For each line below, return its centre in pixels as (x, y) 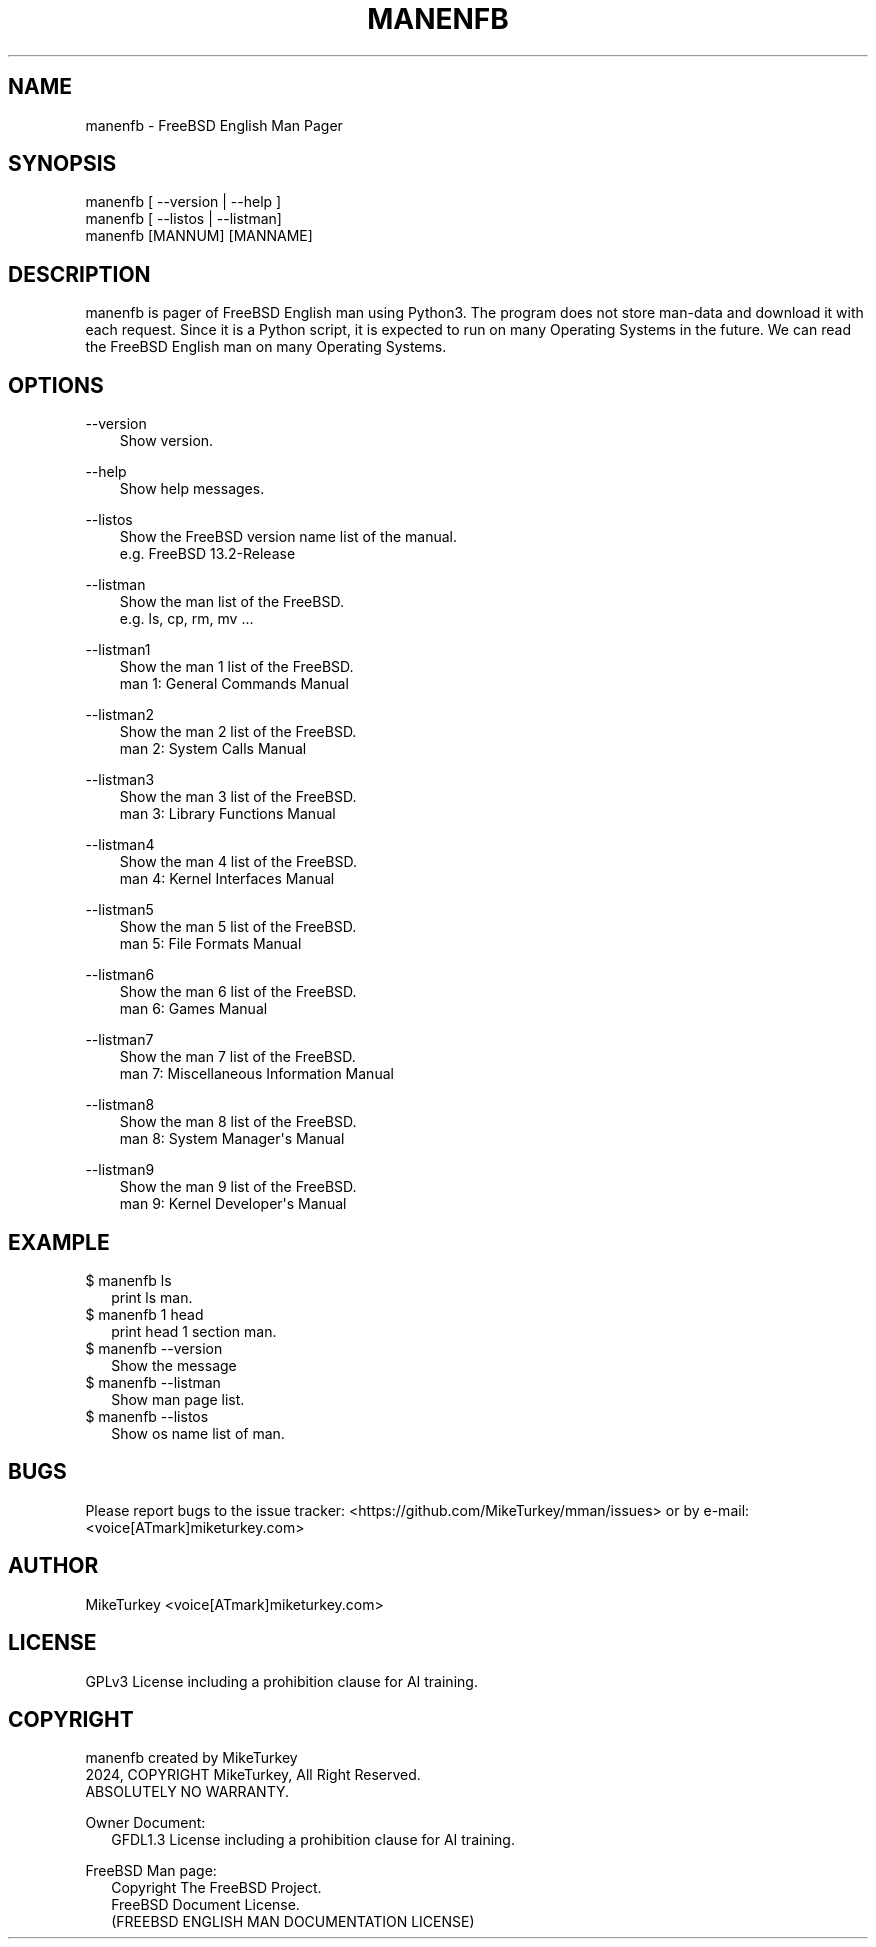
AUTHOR (53, 1566)
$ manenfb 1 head (144, 1314)
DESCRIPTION (79, 274)
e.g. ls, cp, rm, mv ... (186, 619)
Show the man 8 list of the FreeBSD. (238, 1122)
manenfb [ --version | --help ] (183, 202)
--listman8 (120, 1105)
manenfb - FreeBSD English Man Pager (214, 125)
